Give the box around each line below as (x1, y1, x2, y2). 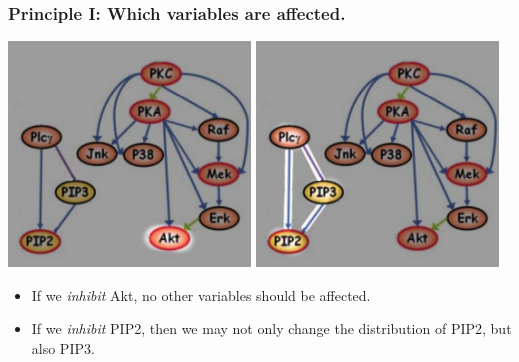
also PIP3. (31, 338, 95, 358)
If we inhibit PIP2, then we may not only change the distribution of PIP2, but (31, 318, 512, 339)
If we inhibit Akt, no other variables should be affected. (31, 284, 371, 305)
